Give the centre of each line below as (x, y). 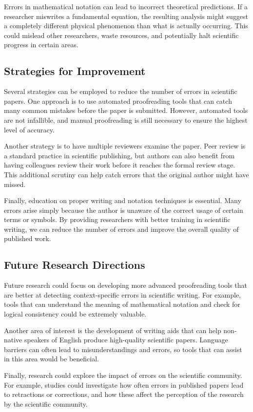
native (13, 340)
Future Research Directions (75, 265)
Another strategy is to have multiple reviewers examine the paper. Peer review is (125, 146)
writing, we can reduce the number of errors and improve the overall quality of (121, 229)
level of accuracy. (29, 129)
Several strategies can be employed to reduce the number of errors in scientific (121, 91)
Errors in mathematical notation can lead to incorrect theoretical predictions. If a (126, 6)
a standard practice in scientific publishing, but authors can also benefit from (119, 155)
